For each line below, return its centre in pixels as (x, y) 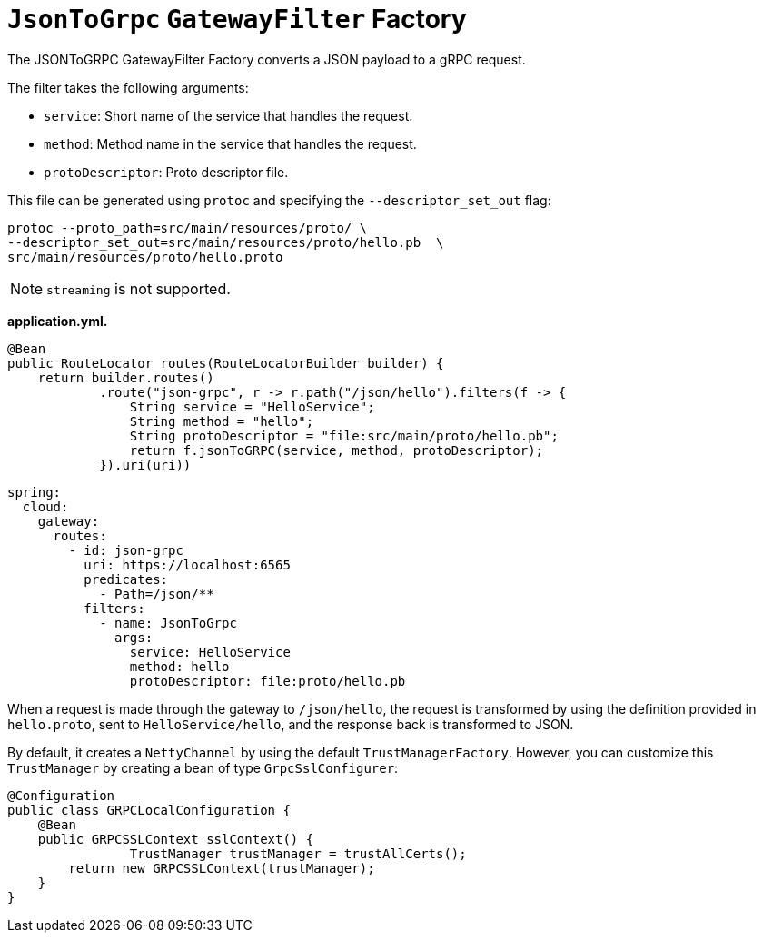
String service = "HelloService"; (252, 406)
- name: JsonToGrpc (168, 623)
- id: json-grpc (126, 550)
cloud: (45, 506)
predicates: (126, 579)
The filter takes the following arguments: (128, 87)
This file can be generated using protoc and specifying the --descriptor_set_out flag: (279, 200)
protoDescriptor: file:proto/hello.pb (268, 681)
